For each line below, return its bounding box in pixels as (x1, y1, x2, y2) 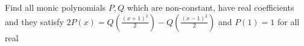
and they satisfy (5, 15, 64, 27)
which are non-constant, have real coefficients (127, 1, 294, 13)
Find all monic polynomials (5, 1, 106, 13)
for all (277, 15, 300, 27)
